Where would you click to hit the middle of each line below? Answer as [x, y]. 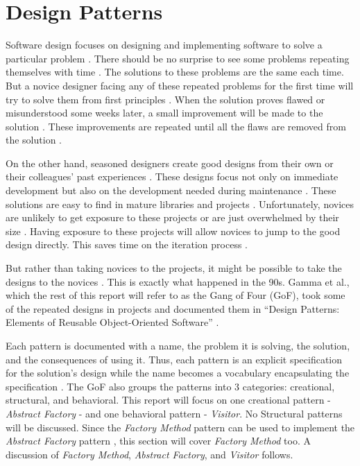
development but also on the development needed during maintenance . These [171, 190]
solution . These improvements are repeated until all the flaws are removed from [176, 126]
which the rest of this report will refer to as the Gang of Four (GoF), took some [175, 295]
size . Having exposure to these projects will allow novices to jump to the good [173, 231]
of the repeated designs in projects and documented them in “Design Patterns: [173, 308]
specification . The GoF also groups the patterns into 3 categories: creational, [170, 386]
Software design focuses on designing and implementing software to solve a [164, 45]
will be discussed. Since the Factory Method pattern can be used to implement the [180, 427]
